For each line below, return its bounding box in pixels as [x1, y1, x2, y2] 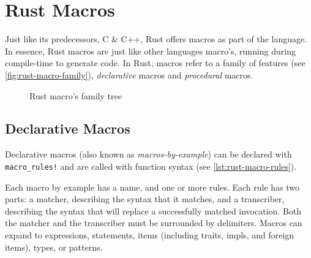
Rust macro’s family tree [29, 89, 122, 102]
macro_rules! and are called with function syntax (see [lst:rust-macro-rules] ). [5, 159, 297, 172]
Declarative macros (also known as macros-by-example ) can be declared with [5, 148, 292, 161]
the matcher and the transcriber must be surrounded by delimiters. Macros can [5, 216, 302, 229]
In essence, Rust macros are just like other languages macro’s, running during [5, 44, 296, 57]
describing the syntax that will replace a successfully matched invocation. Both [5, 204, 302, 217]
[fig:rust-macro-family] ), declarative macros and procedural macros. [5, 68, 253, 81]
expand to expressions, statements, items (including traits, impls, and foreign [5, 228, 294, 241]
